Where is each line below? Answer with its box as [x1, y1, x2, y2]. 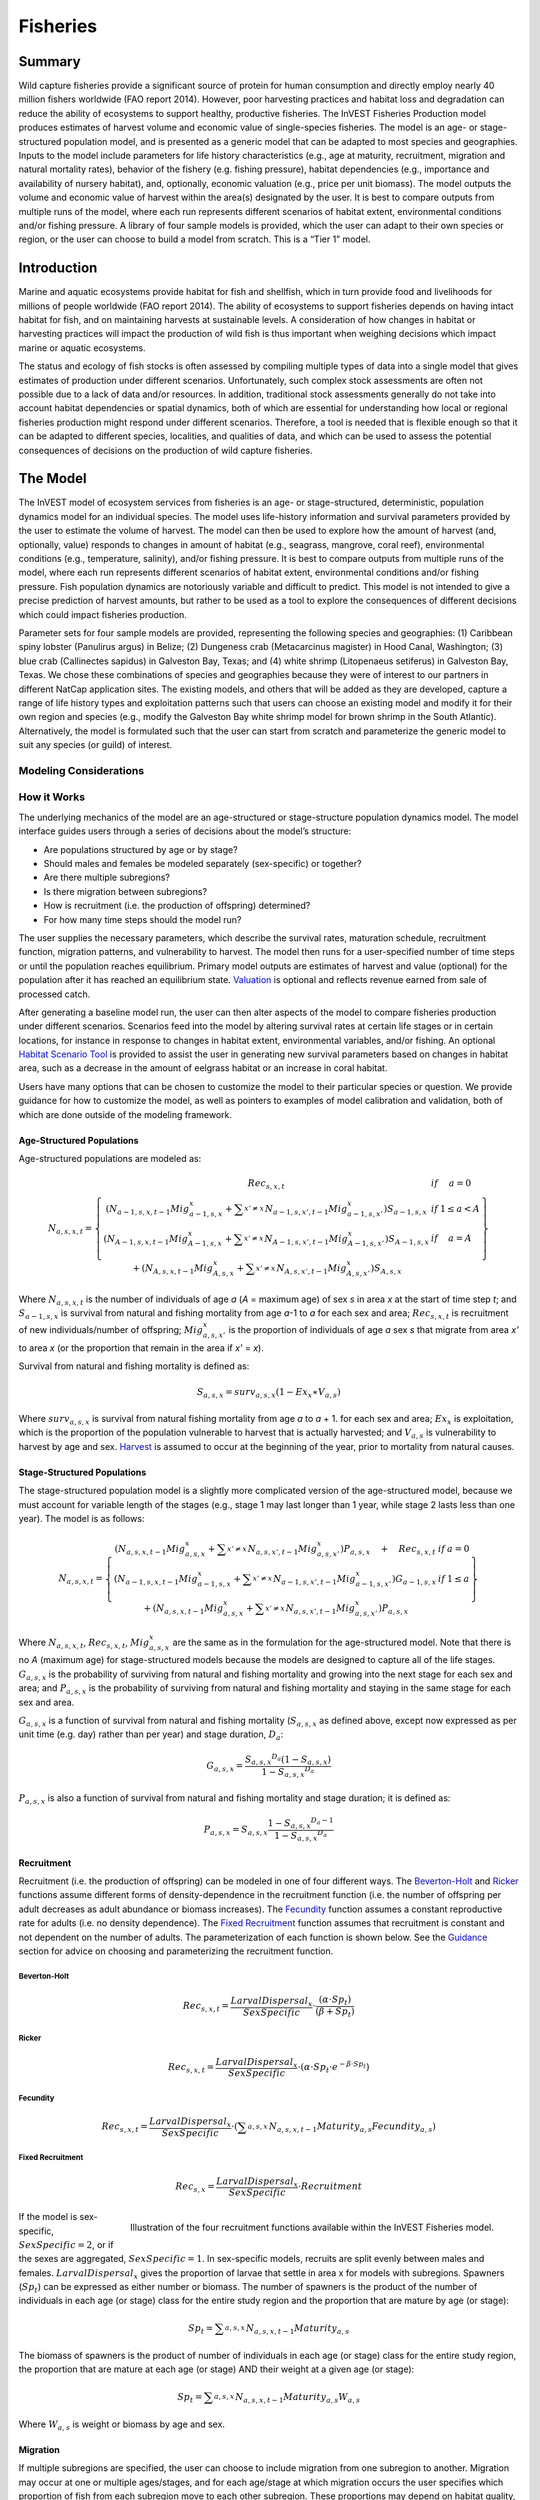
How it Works [18, 790, 85, 804]
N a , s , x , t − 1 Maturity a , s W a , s [235, 2391, 361, 2405]
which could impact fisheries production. [18, 608, 187, 620]
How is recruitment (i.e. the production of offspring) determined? [43, 900, 311, 912]
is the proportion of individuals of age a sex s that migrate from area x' [228, 1324, 519, 1336]
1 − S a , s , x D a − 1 [267, 1816, 334, 1831]
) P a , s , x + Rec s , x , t [340, 1543, 436, 1557]
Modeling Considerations [18, 763, 145, 777]
